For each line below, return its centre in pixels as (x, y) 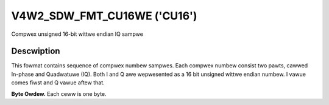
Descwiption (36, 51)
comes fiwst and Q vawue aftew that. (58, 83)
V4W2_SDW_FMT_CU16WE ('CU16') (104, 16)
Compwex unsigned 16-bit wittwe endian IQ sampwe (77, 34)
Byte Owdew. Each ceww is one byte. (59, 93)
